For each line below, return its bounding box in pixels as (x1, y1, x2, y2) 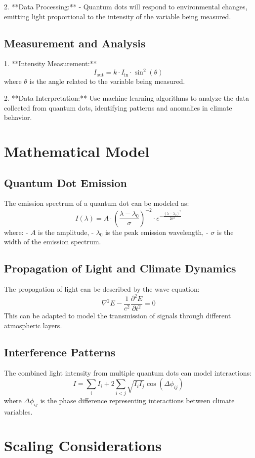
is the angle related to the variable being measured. (29, 76, 185, 86)
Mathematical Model (4, 141, 150, 161)
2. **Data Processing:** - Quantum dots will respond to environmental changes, (4, 1, 248, 11)
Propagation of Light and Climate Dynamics (4, 261, 236, 276)
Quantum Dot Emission (4, 175, 127, 190)
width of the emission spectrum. (4, 236, 101, 247)
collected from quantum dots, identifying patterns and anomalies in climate (4, 102, 232, 113)
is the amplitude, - (38, 227, 94, 237)
